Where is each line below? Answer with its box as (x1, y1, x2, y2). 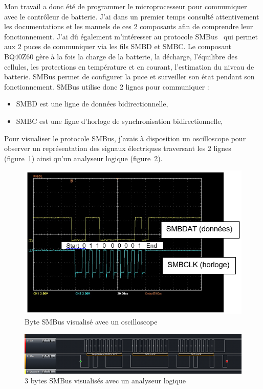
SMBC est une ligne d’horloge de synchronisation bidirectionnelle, (16, 115, 223, 126)
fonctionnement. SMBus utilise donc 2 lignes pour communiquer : (4, 81, 209, 92)
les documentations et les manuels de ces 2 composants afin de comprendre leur (4, 21, 253, 32)
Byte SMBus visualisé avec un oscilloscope (25, 316, 158, 327)
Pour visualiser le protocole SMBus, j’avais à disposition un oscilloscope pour (4, 133, 246, 143)
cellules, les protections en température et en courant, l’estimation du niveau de (4, 61, 254, 72)
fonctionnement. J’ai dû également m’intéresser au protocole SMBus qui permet (4, 31, 258, 41)
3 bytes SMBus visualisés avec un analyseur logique (25, 375, 186, 386)
